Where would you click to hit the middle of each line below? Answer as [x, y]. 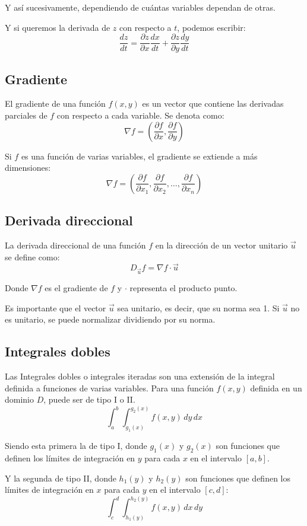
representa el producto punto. [183, 288]
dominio [20, 399]
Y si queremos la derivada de [58, 27]
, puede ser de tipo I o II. [89, 399]
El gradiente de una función [55, 103]
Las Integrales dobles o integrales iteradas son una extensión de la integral [140, 376]
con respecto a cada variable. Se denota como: [140, 115]
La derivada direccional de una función [75, 245]
